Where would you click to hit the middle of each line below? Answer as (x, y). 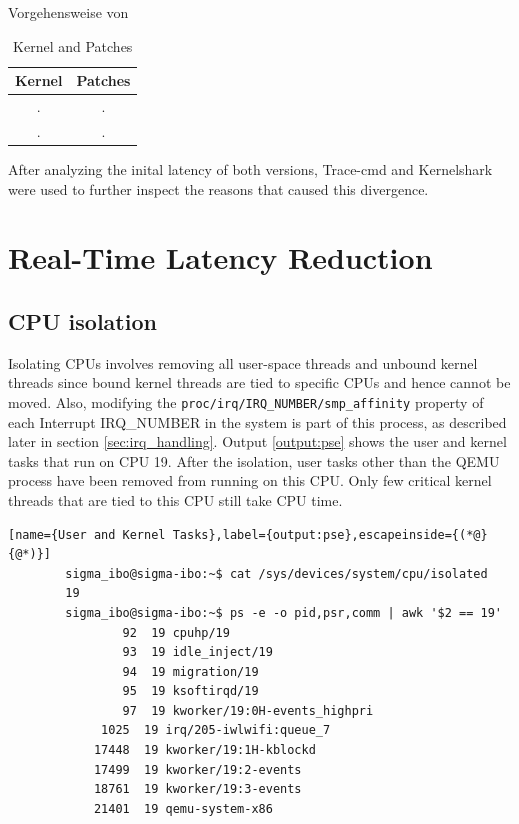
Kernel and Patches (73, 45)
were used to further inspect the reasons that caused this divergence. (218, 188)
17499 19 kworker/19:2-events (197, 769)
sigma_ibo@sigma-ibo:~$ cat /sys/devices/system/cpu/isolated (276, 573)
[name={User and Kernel (87, 534)
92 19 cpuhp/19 (176, 632)
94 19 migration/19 (190, 671)
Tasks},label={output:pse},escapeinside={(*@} (330, 534)
